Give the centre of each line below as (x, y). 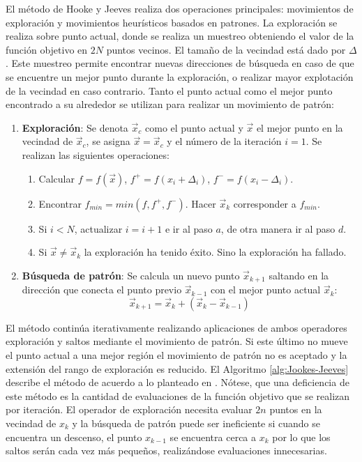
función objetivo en (47, 49)
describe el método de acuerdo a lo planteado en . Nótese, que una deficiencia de (178, 382)
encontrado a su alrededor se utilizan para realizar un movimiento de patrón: (170, 104)
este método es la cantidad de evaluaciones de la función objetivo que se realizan (178, 395)
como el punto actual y (194, 127)
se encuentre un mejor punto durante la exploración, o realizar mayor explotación (180, 76)
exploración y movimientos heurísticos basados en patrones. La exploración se (172, 22)
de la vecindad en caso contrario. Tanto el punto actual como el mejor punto (169, 90)
